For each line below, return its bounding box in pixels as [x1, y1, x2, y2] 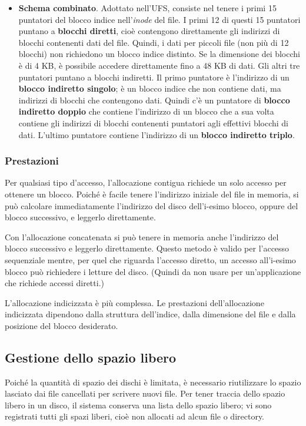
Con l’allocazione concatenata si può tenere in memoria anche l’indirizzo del [5, 230, 279, 243]
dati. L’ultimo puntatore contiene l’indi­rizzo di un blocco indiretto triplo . [18, 128, 295, 140]
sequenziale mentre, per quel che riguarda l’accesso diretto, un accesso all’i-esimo [5, 253, 296, 266]
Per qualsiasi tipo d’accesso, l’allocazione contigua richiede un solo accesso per [5, 176, 287, 189]
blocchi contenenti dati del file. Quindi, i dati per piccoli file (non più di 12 [18, 36, 289, 48]
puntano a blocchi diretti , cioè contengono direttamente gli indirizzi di [18, 25, 280, 37]
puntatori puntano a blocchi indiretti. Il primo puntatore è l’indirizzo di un [18, 71, 290, 83]
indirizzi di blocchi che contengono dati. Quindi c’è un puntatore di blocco [18, 93, 290, 106]
